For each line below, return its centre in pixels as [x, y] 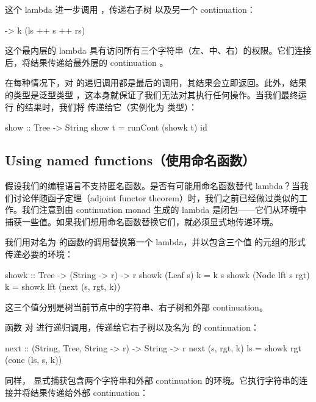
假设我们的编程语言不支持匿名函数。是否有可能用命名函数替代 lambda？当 [153, 185]
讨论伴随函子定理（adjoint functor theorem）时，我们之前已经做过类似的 [156, 197]
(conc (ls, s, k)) [34, 360]
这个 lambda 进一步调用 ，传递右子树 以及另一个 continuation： [130, 9]
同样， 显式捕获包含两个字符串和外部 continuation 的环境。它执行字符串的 [152, 380]
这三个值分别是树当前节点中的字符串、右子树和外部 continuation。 [136, 307]
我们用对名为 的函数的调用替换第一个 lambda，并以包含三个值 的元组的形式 [156, 242]
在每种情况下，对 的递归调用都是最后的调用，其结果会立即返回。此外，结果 [156, 83]
